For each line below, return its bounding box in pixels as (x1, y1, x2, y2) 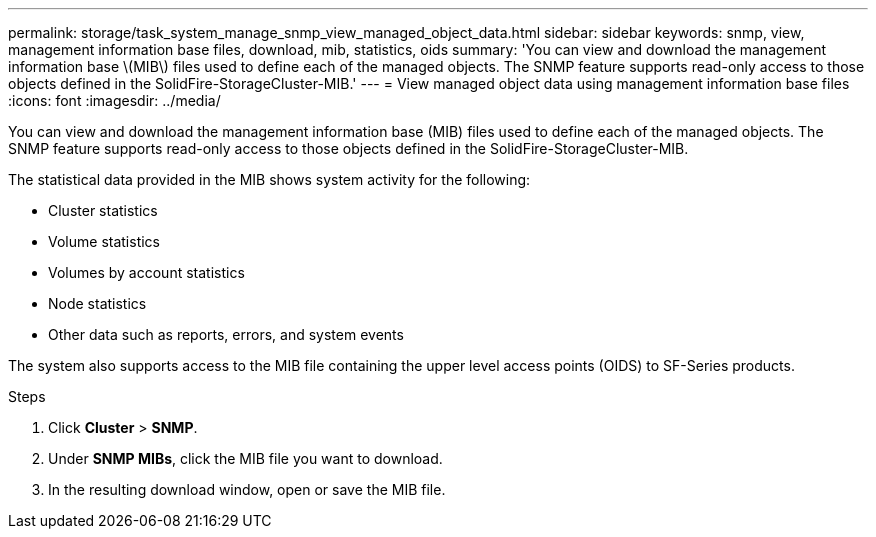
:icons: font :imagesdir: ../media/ (8, 92, 221, 109)
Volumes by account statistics (48, 264, 245, 281)
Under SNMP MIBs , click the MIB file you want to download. (48, 450, 443, 467)
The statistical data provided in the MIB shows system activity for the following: (8, 171, 531, 188)
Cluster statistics (48, 202, 158, 219)
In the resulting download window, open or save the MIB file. (48, 481, 446, 498)
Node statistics (48, 295, 147, 312)
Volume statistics (48, 233, 160, 250)
